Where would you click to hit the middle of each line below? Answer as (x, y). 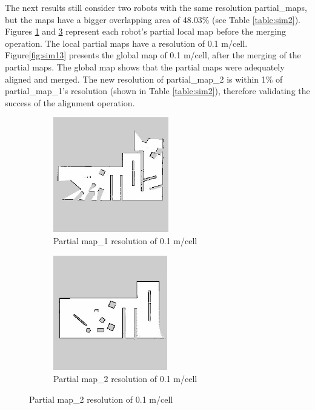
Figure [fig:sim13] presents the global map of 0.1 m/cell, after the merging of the (153, 55)
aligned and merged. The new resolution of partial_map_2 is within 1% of (144, 79)
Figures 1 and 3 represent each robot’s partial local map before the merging (145, 31)
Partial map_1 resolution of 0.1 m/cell (125, 240)
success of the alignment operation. (70, 102)
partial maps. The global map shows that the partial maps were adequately (145, 67)
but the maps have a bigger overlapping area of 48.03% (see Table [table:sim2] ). (153, 19)
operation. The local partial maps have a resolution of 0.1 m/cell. (126, 43)
